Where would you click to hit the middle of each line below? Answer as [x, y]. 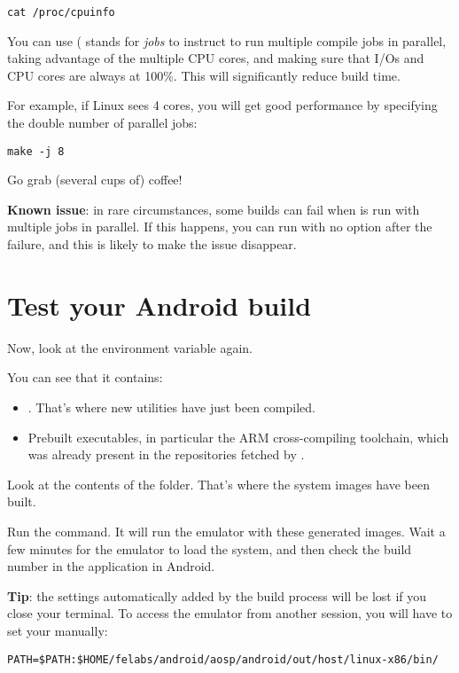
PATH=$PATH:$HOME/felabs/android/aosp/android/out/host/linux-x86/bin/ [223, 659]
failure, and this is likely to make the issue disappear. [152, 244]
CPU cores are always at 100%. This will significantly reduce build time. [204, 75]
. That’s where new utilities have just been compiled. [171, 407]
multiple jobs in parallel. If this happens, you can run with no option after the [220, 227]
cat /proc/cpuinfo [61, 12]
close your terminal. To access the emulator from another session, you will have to [230, 613]
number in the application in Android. [111, 566]
